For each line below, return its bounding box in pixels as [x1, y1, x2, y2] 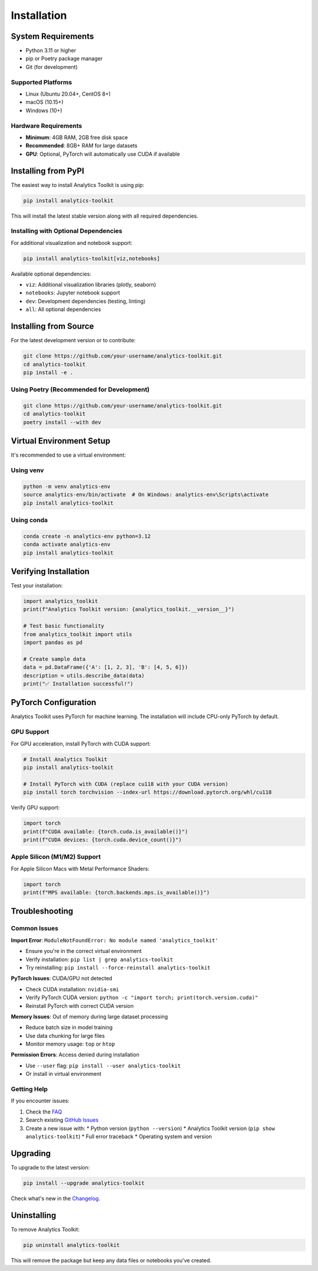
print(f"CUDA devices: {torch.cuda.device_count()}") [23, 836, 182, 843]
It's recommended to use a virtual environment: [11, 451, 126, 458]
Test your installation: [11, 582, 63, 589]
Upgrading [11, 1148, 51, 1158]
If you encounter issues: [11, 1098, 70, 1105]
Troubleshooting [11, 906, 74, 916]
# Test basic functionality [23, 623, 104, 630]
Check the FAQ [25, 1108, 62, 1115]
